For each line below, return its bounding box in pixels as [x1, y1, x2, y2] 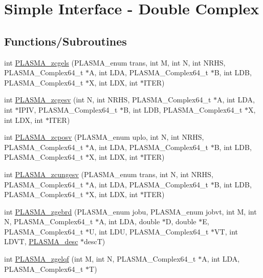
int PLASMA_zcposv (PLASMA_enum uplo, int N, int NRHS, [4, 132, 204, 142]
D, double [165, 216, 196, 227]
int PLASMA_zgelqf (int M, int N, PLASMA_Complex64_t [4, 253, 196, 264]
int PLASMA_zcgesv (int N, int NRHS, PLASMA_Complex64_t [4, 94, 211, 105]
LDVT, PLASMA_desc [4, 236, 78, 247]
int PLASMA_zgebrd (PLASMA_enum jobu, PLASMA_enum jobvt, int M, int [4, 206, 257, 217]
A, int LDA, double [99, 216, 160, 227]
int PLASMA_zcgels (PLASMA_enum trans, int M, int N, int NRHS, [4, 57, 226, 68]
